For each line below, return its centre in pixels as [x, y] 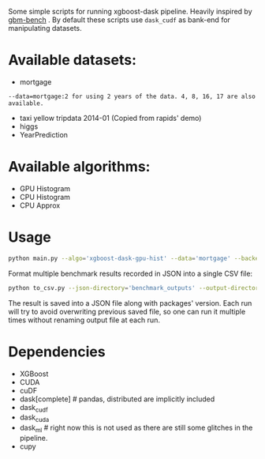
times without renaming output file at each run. [84, 320]
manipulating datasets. [45, 28]
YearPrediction [44, 134]
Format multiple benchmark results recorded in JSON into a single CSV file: [131, 273]
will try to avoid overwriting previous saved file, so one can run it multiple [127, 311]
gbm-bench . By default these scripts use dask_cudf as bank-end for [119, 20]
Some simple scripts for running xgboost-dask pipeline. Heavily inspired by [130, 11]
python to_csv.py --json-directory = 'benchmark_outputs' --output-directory [135, 288]
